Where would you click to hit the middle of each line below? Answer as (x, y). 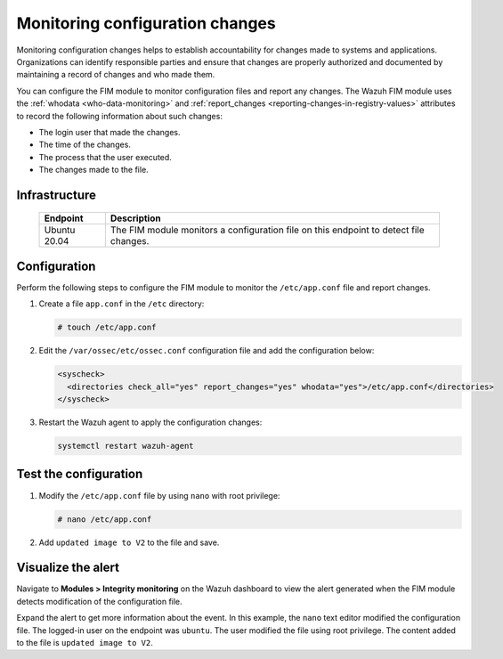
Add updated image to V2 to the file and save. (129, 542)
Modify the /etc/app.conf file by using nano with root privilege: (159, 495)
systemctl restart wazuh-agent (126, 446)
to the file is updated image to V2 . (85, 643)
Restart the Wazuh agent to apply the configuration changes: (150, 422)
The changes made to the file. (93, 170)
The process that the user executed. (105, 157)
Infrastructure (57, 195)
